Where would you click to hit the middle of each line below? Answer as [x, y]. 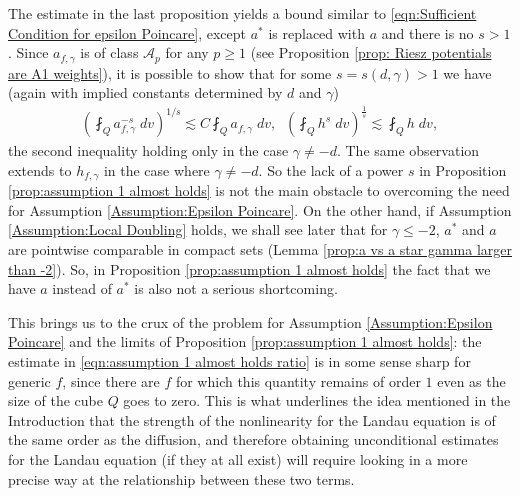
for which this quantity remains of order [298, 380]
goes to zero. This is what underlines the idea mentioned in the [317, 400]
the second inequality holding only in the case [148, 150]
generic [29, 380]
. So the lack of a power [331, 169]
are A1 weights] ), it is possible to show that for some [170, 72]
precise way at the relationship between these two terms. [181, 478]
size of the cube [55, 400]
